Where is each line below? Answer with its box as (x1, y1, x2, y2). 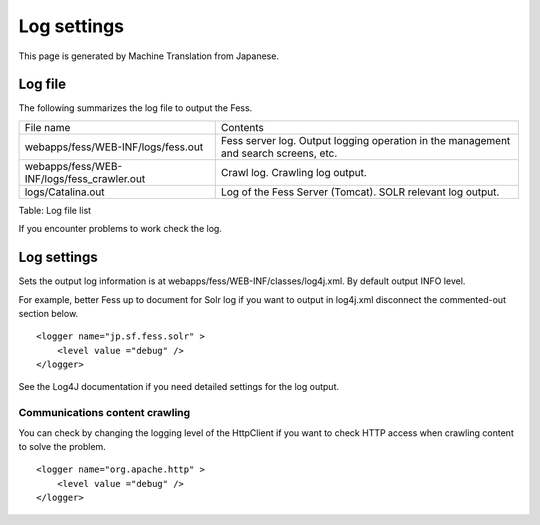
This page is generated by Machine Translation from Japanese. (18, 50, 280, 62)
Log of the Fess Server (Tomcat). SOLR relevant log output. (220, 185, 500, 199)
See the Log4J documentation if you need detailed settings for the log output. (18, 381, 340, 393)
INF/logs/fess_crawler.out (24, 171, 146, 185)
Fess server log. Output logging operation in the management (220, 133, 511, 147)
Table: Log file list (18, 204, 92, 216)
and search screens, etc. (220, 146, 338, 160)
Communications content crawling (18, 406, 191, 420)
